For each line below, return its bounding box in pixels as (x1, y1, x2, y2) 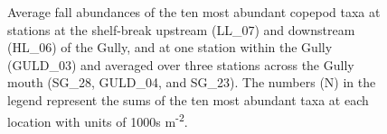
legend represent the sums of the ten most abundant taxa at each (7, 90, 369, 109)
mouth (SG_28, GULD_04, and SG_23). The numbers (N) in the (7, 73, 376, 92)
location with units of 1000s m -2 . (7, 109, 188, 130)
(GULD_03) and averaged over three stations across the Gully (7, 55, 354, 74)
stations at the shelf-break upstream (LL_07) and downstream (7, 20, 355, 39)
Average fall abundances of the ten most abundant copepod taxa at (7, 3, 381, 21)
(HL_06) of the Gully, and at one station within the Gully (7, 38, 333, 57)
